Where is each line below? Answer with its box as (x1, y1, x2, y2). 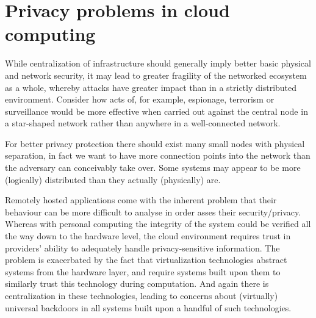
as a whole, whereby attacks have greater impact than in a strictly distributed (5, 81, 297, 93)
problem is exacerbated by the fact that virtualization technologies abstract (5, 253, 287, 266)
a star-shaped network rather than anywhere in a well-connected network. (5, 117, 281, 129)
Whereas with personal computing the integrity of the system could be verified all (5, 217, 311, 230)
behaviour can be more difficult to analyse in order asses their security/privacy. (5, 205, 301, 218)
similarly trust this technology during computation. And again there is (5, 277, 269, 290)
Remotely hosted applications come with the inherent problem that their (5, 193, 277, 206)
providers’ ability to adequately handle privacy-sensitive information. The (5, 241, 280, 254)
